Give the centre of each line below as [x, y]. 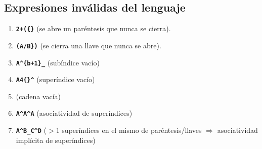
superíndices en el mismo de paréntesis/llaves [132, 130]
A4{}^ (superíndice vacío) [55, 79]
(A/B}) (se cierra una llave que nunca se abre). [89, 45]
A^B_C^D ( [31, 130]
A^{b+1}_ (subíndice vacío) [58, 62]
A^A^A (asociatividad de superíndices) [74, 113]
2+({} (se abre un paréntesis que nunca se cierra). [93, 28]
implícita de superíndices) [56, 140]
